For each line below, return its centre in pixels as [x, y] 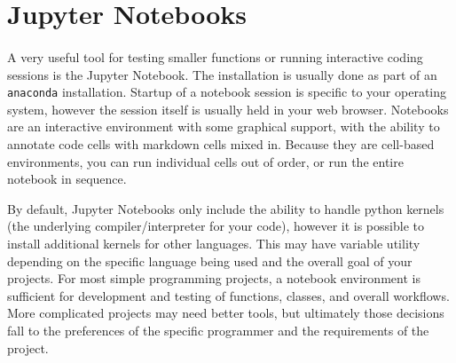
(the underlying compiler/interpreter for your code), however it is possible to [216, 226]
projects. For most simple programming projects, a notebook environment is [214, 278]
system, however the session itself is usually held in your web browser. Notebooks [228, 109]
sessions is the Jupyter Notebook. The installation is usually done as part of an [222, 74]
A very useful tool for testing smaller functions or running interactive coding [215, 56]
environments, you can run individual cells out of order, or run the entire [205, 161]
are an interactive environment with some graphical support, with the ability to [224, 126]
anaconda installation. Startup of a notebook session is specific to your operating [227, 92]
